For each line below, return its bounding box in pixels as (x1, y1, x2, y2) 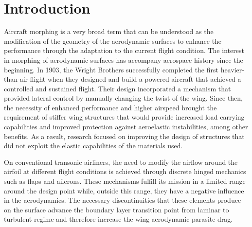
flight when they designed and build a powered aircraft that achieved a (30, 74, 241, 84)
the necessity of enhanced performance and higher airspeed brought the (4, 102, 217, 112)
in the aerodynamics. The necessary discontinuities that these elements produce (4, 195, 241, 205)
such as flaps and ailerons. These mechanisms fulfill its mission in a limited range (4, 176, 246, 186)
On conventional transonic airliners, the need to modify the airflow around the (4, 157, 238, 167)
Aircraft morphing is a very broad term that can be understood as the (4, 26, 214, 36)
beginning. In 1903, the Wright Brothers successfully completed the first (4, 64, 218, 74)
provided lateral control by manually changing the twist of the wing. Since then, (4, 93, 243, 103)
